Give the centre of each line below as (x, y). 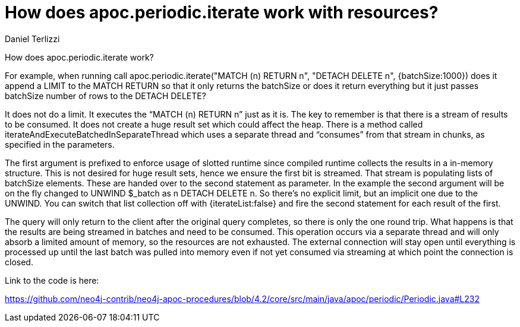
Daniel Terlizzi (32, 39)
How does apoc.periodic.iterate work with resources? (222, 12)
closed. (19, 262)
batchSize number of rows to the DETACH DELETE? (105, 96)
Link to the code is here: (52, 280)
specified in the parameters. (60, 144)
